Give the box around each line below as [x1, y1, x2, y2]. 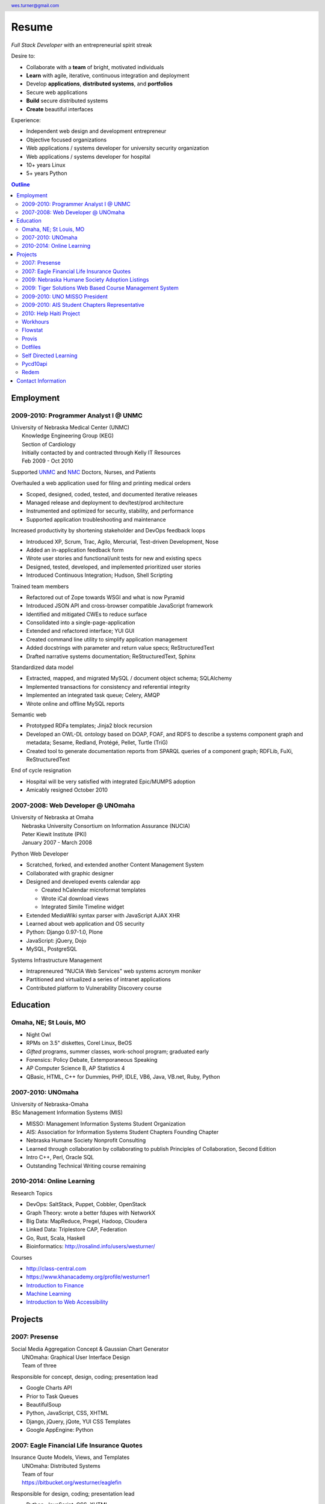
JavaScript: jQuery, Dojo [26, 937, 87, 944]
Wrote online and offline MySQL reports [26, 700, 125, 707]
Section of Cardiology [22, 440, 76, 448]
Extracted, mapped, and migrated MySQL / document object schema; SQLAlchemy [26, 674, 232, 682]
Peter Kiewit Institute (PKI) [22, 831, 87, 838]
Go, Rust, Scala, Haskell [26, 1234, 85, 1242]
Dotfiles [22, 344, 42, 351]
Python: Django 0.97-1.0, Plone [26, 928, 104, 935]
